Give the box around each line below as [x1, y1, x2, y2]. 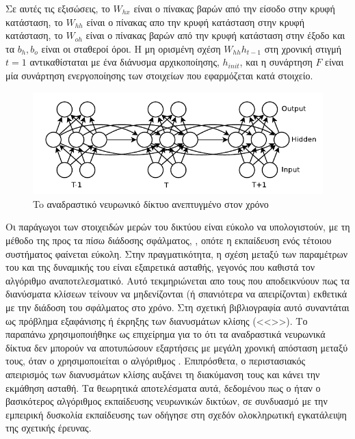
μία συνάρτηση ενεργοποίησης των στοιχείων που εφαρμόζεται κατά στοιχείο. [5, 68, 313, 82]
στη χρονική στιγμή [264, 41, 342, 55]
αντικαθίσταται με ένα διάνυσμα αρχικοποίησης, [29, 55, 220, 69]
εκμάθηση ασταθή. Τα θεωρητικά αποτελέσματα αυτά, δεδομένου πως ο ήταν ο [5, 380, 321, 395]
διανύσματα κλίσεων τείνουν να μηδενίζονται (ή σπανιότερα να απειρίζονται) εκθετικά [5, 287, 347, 301]
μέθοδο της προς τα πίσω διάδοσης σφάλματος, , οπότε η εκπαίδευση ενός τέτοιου [5, 232, 332, 247]
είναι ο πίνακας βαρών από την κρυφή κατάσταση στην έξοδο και [86, 28, 345, 42]
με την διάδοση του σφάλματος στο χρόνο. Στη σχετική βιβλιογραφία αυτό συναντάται [5, 300, 350, 314]
